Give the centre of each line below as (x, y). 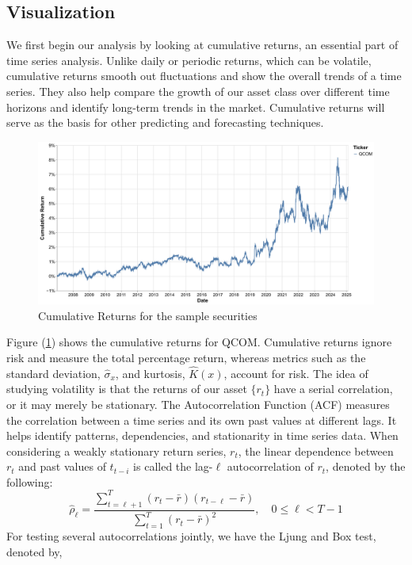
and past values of (62, 466)
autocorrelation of (270, 466)
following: (30, 481)
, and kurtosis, (150, 373)
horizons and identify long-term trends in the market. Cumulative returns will (196, 107)
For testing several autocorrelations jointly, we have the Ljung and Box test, (191, 535)
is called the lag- (173, 466)
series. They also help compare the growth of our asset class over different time (198, 91)
